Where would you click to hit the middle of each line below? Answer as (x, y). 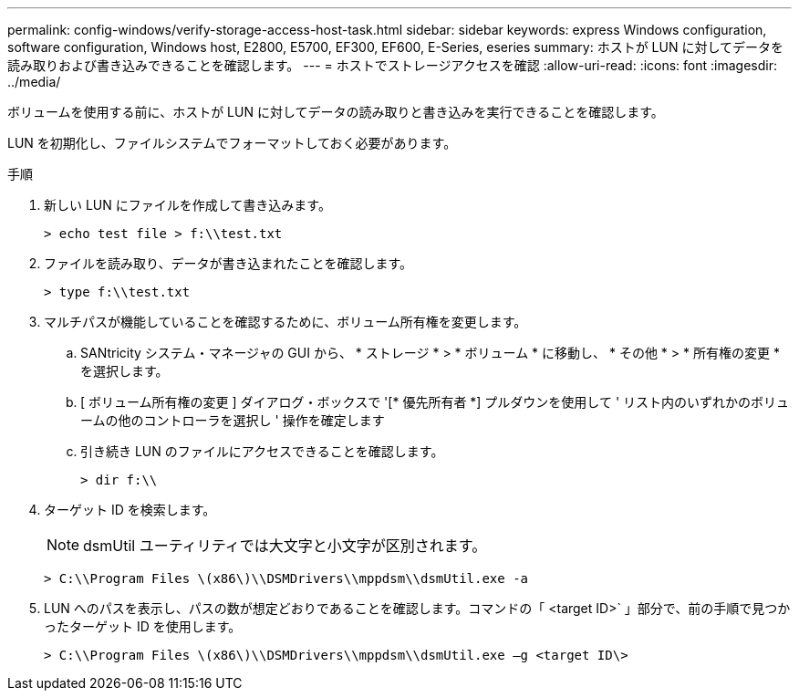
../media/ (34, 82)
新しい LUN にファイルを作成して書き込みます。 (187, 205)
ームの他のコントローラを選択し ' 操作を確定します (233, 420)
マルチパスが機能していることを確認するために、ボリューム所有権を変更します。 (285, 322)
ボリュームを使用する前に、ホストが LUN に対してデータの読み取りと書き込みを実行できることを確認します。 (336, 112)
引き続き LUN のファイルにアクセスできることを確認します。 (262, 451)
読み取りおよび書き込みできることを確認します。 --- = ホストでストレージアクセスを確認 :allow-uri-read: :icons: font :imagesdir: (392, 65)
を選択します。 (125, 371)
